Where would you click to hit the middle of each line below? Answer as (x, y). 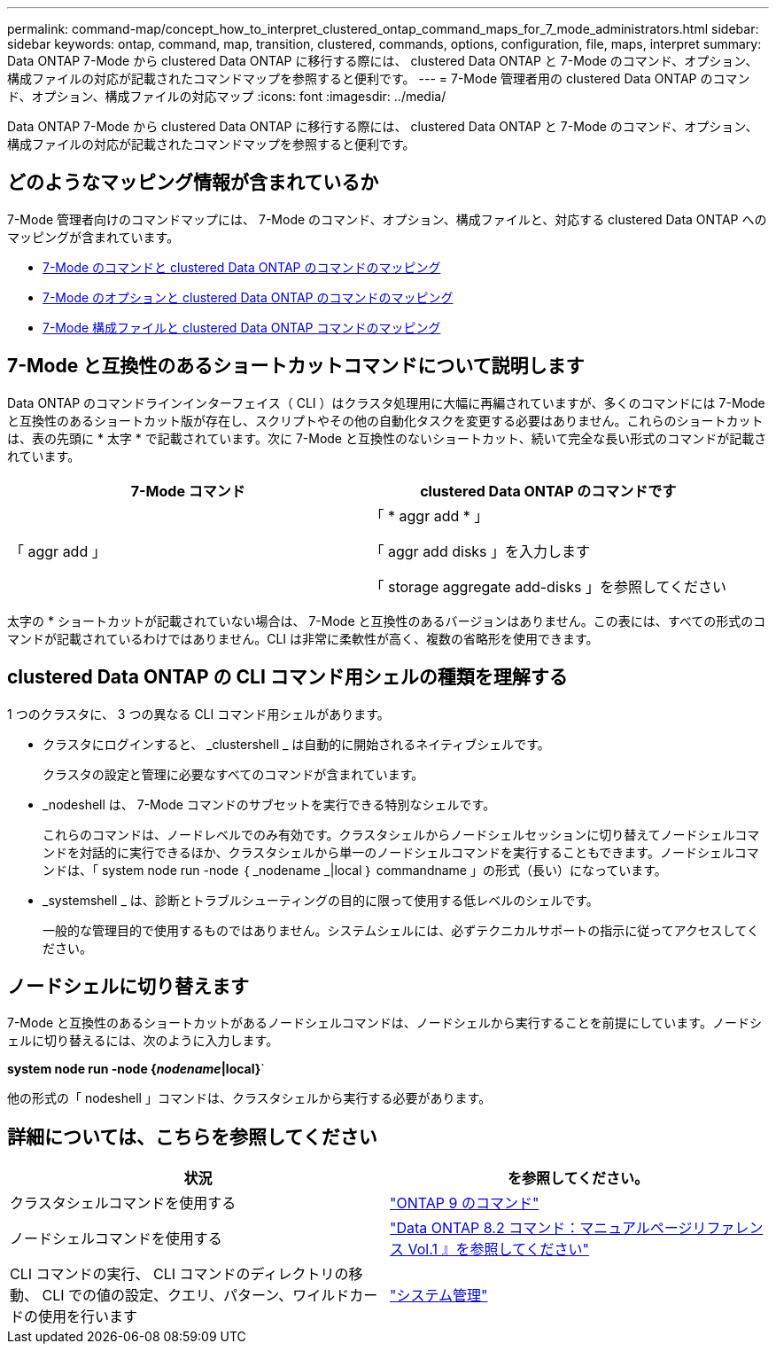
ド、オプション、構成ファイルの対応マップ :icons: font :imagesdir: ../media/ (227, 96)
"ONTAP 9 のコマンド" (465, 1203)
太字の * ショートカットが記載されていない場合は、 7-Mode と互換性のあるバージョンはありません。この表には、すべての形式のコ (387, 621)
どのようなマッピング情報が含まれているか (193, 183)
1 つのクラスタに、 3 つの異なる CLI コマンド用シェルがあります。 (198, 714)
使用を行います (88, 1317)
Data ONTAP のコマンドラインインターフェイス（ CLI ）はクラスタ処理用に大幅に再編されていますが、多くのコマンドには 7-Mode (386, 402)
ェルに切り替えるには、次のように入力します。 (143, 1041)
